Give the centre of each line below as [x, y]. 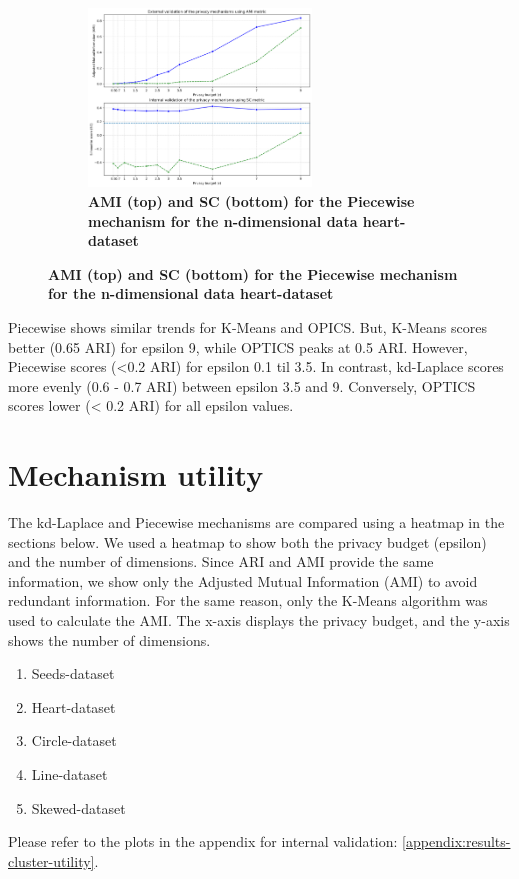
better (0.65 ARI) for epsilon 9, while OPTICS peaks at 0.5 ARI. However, [238, 346]
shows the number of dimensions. [109, 639]
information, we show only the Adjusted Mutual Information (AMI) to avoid [243, 580]
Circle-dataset [74, 740]
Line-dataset [69, 774]
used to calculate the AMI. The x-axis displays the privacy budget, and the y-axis [259, 620]
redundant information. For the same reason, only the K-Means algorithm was [248, 600]
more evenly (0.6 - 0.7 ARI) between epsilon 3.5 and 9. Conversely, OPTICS [242, 385]
